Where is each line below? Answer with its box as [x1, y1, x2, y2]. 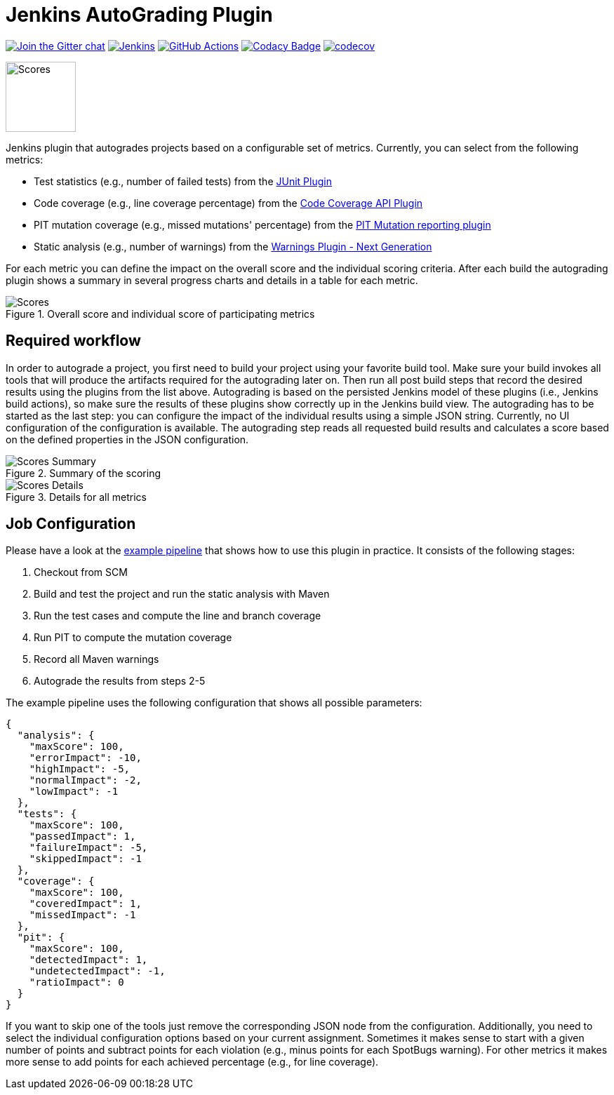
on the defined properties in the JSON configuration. [6, 433, 249, 445]
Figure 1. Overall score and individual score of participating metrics [6, 307, 315, 320]
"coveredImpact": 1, [29, 898, 142, 910]
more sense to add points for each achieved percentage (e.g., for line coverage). [6, 1056, 379, 1068]
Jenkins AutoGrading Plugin [6, 3, 273, 27]
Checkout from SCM [34, 566, 128, 579]
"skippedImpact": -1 [29, 853, 142, 865]
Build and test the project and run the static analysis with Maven [34, 588, 330, 600]
